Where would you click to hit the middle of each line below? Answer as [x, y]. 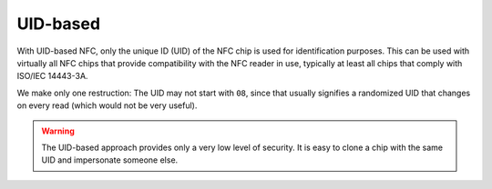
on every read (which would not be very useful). [107, 105]
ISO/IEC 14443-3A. [52, 76]
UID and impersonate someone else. [110, 160]
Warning [58, 131]
